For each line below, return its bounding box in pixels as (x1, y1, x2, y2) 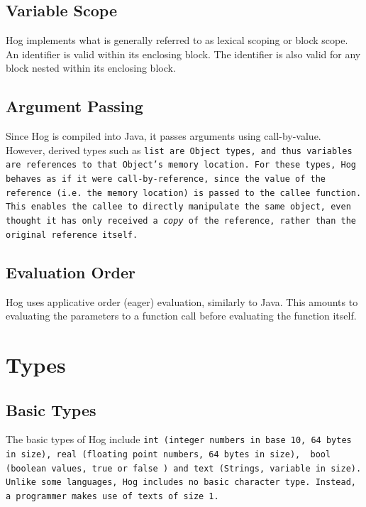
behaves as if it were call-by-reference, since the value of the (6, 174, 326, 185)
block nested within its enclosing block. (6, 60, 176, 75)
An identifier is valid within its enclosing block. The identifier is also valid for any (6, 46, 361, 61)
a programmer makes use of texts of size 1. (6, 491, 219, 501)
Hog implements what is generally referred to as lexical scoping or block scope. (6, 33, 348, 48)
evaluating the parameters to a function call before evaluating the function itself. (6, 308, 357, 323)
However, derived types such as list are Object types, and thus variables (6, 142, 353, 157)
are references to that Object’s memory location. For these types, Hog (6, 160, 356, 170)
